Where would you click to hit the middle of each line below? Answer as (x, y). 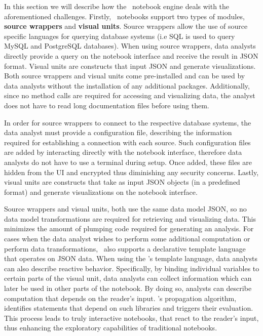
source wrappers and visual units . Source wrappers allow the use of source (126, 26)
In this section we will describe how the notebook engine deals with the (117, 6)
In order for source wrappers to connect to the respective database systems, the (128, 122)
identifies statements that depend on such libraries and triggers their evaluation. (129, 308)
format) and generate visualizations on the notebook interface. (101, 192)
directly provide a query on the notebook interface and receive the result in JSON (131, 55)
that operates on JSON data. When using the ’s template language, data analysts (131, 258)
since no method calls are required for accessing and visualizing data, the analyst (130, 95)
